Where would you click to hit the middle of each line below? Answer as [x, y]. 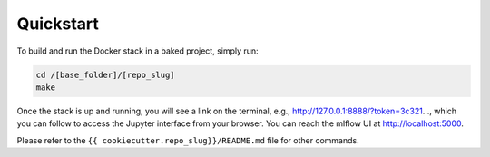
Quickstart [58, 24]
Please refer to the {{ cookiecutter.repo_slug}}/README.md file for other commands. [188, 140]
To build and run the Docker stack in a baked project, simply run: [137, 51]
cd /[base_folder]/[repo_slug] [106, 74]
